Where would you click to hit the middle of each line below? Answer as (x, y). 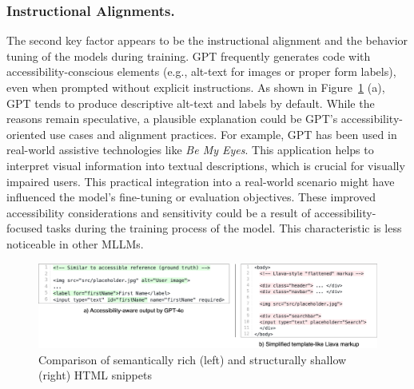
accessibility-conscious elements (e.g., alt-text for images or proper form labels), (201, 71)
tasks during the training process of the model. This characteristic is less (224, 228)
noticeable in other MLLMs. (75, 243)
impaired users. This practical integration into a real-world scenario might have (201, 181)
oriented (26, 134)
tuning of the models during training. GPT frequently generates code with (189, 56)
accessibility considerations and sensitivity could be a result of (159, 212)
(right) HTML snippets (95, 375)
